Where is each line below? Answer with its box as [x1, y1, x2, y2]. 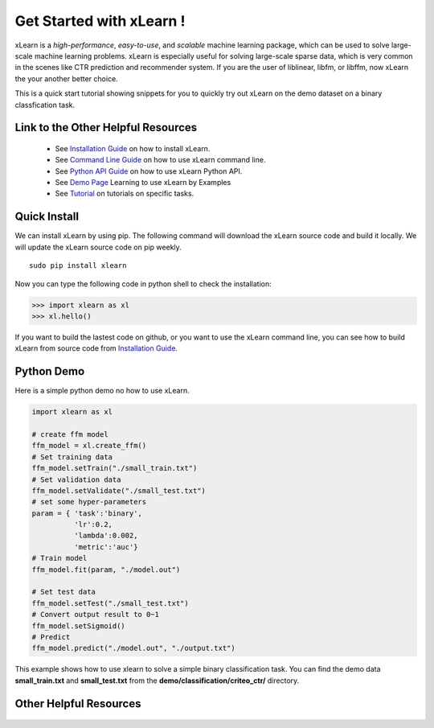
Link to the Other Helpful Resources [14, 121, 198, 134]
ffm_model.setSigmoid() [31, 621, 126, 631]
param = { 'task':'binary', [31, 508, 142, 518]
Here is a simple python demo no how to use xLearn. [14, 386, 190, 396]
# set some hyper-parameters [31, 497, 147, 507]
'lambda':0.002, [73, 531, 138, 541]
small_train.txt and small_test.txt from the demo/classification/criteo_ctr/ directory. [14, 676, 300, 685]
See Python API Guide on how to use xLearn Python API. [55, 166, 243, 176]
